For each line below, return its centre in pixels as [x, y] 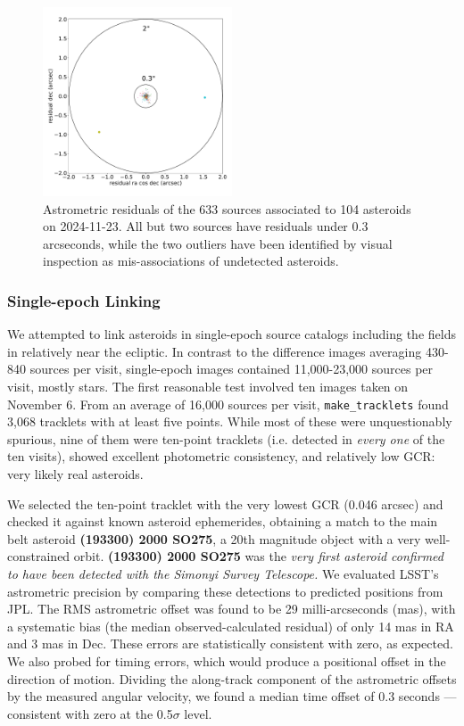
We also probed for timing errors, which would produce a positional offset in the [227, 660]
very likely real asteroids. [75, 474]
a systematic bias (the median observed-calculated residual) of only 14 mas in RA [231, 626]
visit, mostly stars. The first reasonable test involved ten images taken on [208, 386]
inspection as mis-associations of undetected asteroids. [191, 261]
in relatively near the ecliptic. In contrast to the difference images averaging [215, 351]
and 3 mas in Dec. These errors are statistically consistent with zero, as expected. [230, 643]
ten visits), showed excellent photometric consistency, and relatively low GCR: [221, 456]
